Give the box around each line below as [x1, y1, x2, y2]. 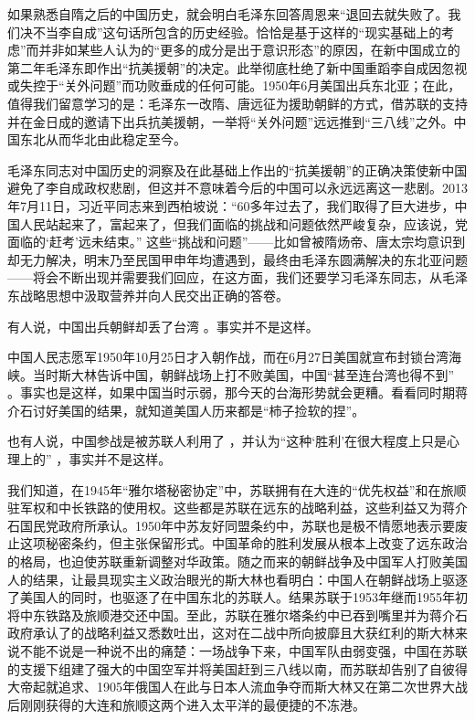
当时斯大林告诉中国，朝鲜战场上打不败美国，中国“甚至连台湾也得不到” [32, 365, 455, 384]
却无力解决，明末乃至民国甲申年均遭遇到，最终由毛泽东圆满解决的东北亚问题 [7, 249, 468, 269]
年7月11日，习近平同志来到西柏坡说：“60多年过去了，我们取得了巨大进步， [7, 196, 455, 215]
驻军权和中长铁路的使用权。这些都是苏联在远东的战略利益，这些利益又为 [7, 498, 442, 517]
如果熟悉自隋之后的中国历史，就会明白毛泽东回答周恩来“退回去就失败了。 [7, 5, 449, 23]
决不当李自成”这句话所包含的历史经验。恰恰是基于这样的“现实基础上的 [19, 22, 442, 41]
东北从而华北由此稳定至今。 [19, 130, 186, 149]
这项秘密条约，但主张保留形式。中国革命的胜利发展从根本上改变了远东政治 [19, 534, 468, 553]
